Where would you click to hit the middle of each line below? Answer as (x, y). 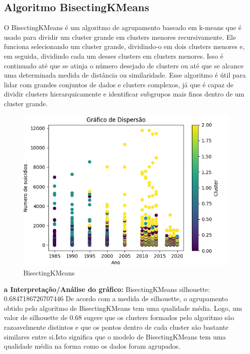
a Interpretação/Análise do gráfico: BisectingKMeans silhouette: (107, 289)
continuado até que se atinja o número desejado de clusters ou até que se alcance (124, 65)
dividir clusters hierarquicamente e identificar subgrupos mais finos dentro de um (124, 94)
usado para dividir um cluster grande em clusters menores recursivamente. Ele (120, 37)
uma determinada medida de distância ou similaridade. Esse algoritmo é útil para (125, 75)
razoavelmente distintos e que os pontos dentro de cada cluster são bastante (116, 327)
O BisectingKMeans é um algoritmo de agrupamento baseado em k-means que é (123, 27)
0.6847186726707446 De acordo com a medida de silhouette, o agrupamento (116, 298)
